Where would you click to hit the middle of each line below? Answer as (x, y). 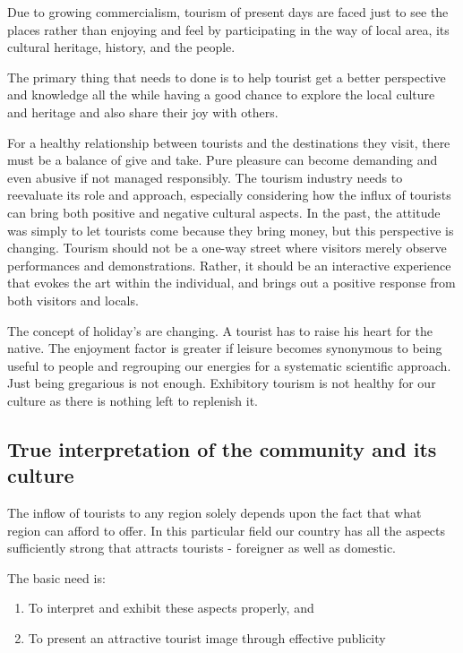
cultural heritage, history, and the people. (121, 47)
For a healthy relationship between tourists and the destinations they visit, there (229, 142)
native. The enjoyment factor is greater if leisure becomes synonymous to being (225, 348)
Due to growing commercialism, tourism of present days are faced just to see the (228, 12)
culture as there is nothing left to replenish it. (133, 400)
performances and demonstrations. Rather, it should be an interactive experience (229, 265)
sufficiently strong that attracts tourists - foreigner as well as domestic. (201, 548)
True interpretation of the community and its (222, 448)
